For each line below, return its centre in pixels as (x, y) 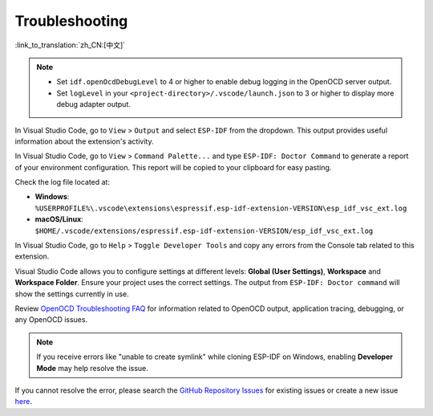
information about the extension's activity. (84, 141)
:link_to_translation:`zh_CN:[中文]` (70, 45)
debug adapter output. (94, 104)
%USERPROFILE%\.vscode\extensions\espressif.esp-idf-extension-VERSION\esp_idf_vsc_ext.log (221, 208)
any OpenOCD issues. (51, 320)
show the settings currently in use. (72, 294)
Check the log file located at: (62, 182)
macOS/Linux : (59, 219)
